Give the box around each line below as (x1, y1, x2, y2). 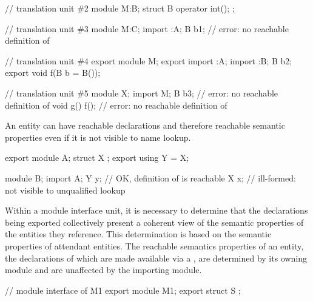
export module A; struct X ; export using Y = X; (5, 151, 189, 164)
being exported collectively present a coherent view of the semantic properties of (5, 215, 304, 228)
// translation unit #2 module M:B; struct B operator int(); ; (5, 2, 235, 14)
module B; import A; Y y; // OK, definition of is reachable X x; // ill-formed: (5, 171, 296, 184)
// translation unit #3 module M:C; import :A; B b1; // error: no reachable (5, 22, 289, 35)
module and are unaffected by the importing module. (5, 263, 202, 276)
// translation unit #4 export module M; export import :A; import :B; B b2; (5, 54, 292, 67)
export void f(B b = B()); (5, 66, 101, 79)
